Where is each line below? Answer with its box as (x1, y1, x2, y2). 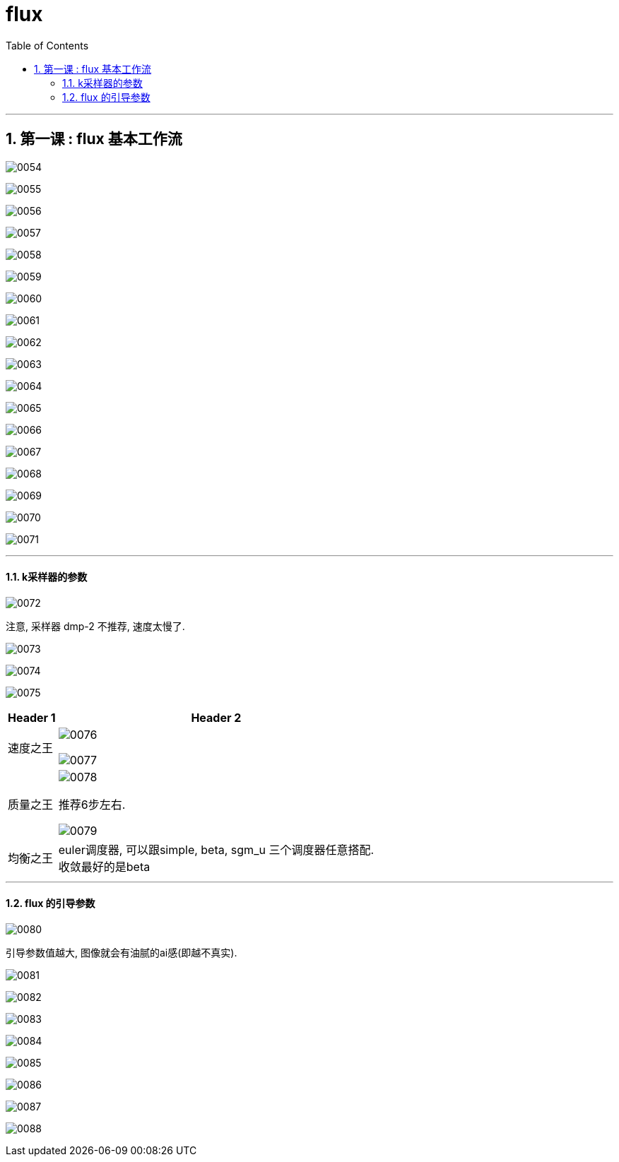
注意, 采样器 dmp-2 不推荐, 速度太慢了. (6, 619, 185, 632)
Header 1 (8, 710, 56, 725)
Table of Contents (6, 39, 89, 52)
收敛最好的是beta (58, 859, 151, 874)
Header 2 (191, 710, 242, 725)
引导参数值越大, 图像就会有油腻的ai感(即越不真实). (6, 947, 237, 959)
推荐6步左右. (58, 797, 126, 812)
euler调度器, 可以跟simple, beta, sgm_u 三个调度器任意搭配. (58, 842, 374, 857)
